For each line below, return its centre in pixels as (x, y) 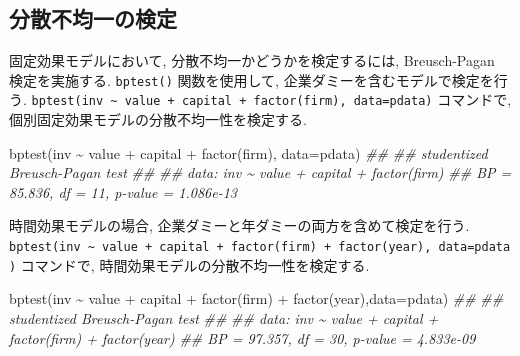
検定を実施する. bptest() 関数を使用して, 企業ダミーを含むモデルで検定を (251, 79)
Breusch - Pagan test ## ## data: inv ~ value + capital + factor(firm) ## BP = (260, 172)
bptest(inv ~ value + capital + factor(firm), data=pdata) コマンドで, (271, 99)
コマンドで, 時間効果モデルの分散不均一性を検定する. (195, 264)
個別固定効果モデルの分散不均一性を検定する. (158, 119)
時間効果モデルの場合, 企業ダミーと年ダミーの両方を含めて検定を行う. (239, 225)
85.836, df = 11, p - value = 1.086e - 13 (123, 191)
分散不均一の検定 (93, 18)
